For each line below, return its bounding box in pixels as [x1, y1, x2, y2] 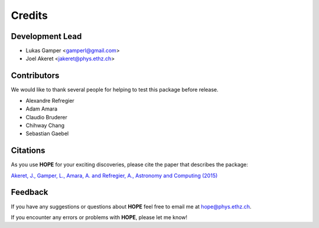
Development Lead [11, 31, 82, 41]
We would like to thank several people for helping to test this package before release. [11, 86, 219, 93]
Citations [11, 145, 45, 156]
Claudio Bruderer [25, 113, 67, 120]
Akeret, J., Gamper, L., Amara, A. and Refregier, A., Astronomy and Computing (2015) [11, 172, 218, 179]
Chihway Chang [25, 122, 65, 129]
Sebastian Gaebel [25, 130, 69, 137]
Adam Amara [25, 105, 58, 112]
